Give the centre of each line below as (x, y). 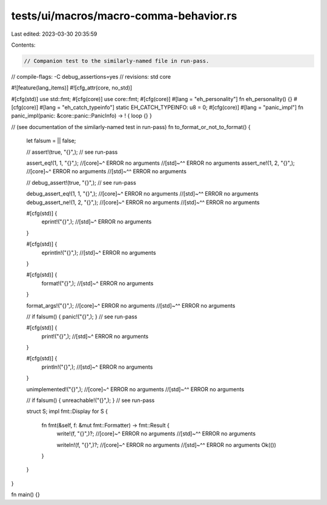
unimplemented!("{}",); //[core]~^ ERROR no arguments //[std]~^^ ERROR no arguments (135, 389)
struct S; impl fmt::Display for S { (67, 411)
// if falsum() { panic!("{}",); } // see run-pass (82, 316)
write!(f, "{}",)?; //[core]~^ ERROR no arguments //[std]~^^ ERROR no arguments (156, 434)
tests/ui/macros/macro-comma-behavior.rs (124, 16)
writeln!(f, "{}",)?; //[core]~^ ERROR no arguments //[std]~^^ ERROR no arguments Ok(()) (167, 444)
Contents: (23, 45)
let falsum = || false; (51, 141)
